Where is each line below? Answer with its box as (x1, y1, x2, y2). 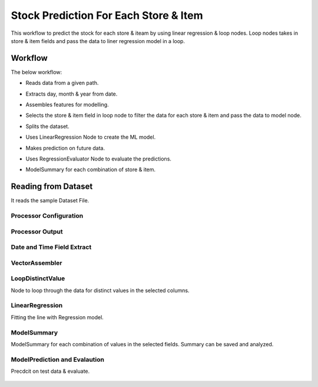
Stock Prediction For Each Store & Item (11, 9, 203, 22)
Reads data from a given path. (25, 80, 99, 87)
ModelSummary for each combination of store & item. (25, 166, 156, 173)
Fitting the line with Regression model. (11, 313, 104, 321)
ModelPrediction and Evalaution (11, 355, 104, 363)
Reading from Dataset (11, 182, 93, 192)
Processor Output (11, 227, 63, 235)
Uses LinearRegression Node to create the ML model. (25, 133, 156, 141)
